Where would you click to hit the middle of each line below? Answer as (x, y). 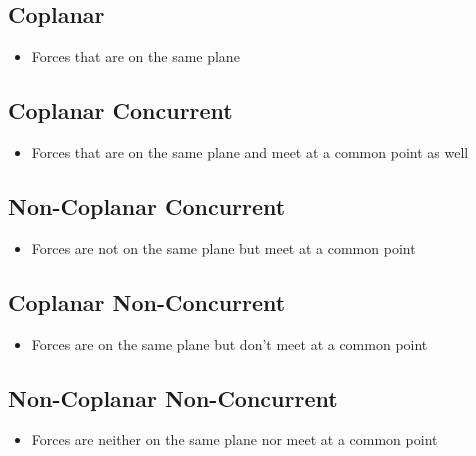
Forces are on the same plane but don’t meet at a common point (229, 343)
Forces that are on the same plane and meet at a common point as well (250, 152)
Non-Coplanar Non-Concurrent (173, 397)
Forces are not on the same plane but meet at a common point (223, 247)
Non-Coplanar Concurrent (147, 205)
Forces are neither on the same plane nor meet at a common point (234, 439)
